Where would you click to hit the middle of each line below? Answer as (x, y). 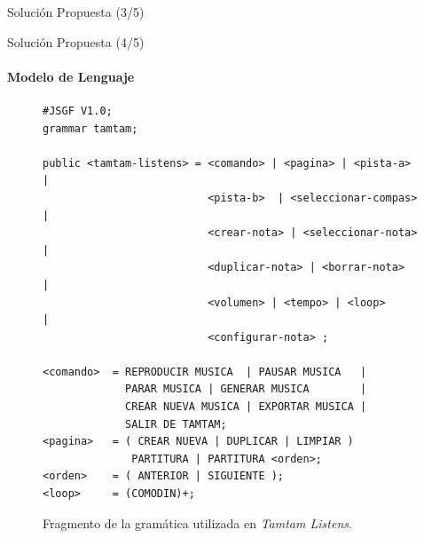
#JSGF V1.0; (78, 111)
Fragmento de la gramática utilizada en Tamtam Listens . (197, 522)
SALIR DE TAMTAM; (176, 424)
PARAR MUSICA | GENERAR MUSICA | (246, 389)
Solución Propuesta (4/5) (76, 41)
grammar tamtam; (90, 128)
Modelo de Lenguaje (71, 76)
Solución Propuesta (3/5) (76, 12)
